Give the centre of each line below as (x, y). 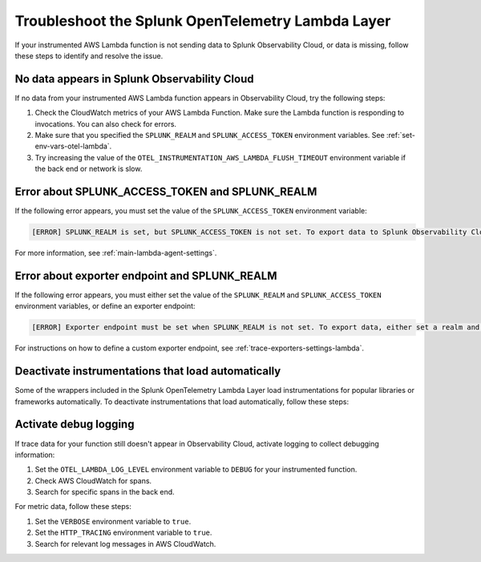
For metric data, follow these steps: (73, 507)
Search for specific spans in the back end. (105, 492)
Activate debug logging (75, 425)
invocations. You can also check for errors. (105, 123)
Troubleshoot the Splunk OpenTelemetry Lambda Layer (203, 21)
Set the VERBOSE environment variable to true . (113, 521)
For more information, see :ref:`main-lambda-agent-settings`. (116, 253)
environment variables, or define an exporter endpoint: (105, 306)
